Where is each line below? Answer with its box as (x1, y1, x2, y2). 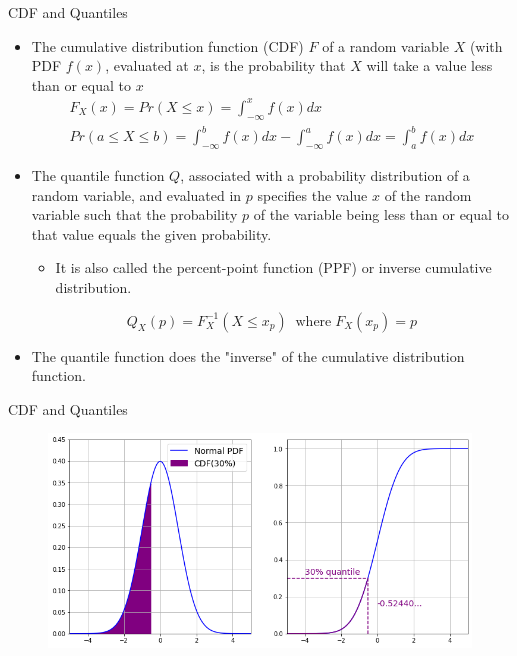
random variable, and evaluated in (31, 184, 242, 205)
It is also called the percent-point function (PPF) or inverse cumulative (55, 257, 492, 278)
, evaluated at (105, 55, 189, 76)
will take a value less (366, 55, 493, 76)
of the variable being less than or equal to (253, 204, 510, 225)
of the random (384, 184, 472, 205)
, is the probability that (201, 55, 346, 76)
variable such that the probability (31, 204, 238, 225)
